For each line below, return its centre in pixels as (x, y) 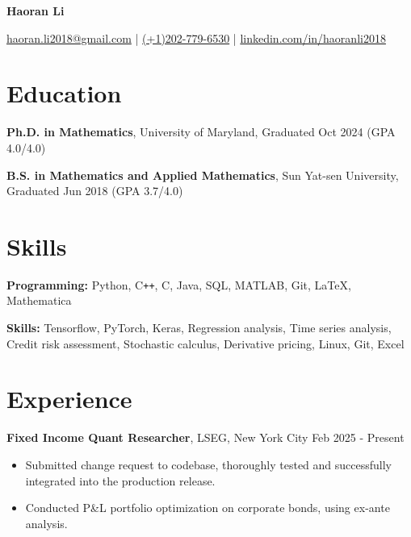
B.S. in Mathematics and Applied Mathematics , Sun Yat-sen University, (203, 175)
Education (64, 93)
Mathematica (39, 300)
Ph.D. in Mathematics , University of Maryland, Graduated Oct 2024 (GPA (201, 132)
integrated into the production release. (120, 480)
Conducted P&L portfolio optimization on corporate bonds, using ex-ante (208, 508)
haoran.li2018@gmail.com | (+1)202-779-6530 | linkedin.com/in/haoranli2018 (196, 37)
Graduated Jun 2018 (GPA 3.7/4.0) (95, 191)
